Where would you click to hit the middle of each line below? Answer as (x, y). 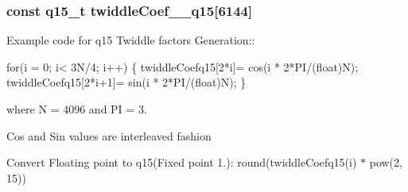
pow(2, (386, 162)
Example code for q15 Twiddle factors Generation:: (131, 40)
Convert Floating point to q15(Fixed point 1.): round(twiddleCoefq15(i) (182, 162)
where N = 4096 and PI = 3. (77, 109)
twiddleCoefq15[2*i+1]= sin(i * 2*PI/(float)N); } (126, 82)
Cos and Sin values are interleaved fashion (109, 135)
